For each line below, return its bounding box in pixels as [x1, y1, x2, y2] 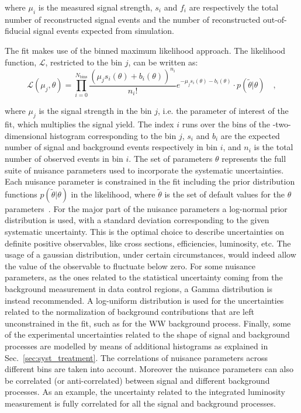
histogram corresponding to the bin [50, 129, 177, 141]
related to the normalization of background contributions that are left [5, 306, 254, 318]
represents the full [222, 152, 286, 165]
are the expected [220, 129, 280, 141]
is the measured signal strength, [38, 1, 153, 13]
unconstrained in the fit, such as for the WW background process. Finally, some [5, 317, 291, 329]
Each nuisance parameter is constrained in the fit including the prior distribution [5, 175, 295, 188]
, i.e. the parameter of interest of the [158, 105, 289, 117]
